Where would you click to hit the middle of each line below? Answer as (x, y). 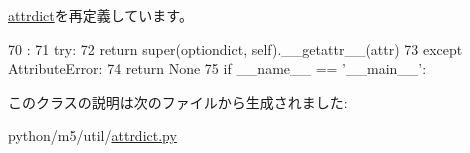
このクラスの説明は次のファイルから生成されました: (178, 101)
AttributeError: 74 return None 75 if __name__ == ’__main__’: (217, 68)
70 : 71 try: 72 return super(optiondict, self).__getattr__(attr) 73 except (235, 48)
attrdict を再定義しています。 (100, 15)
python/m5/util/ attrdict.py (92, 135)
